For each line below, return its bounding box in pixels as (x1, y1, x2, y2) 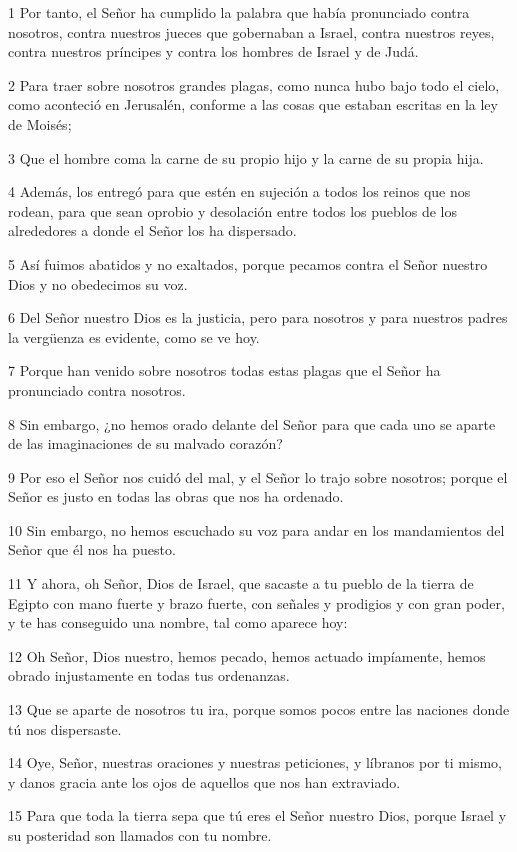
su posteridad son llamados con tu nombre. (8, 825, 272, 845)
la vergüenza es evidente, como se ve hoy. (8, 326, 260, 347)
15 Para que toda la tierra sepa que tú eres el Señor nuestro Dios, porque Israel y (8, 805, 507, 826)
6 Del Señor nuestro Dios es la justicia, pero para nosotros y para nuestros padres (8, 307, 508, 328)
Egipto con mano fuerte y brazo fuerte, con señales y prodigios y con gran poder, (8, 592, 505, 613)
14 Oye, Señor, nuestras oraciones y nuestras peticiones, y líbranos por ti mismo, (8, 752, 502, 773)
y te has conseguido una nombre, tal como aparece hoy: (8, 612, 348, 633)
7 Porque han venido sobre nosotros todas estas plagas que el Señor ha (8, 360, 441, 381)
